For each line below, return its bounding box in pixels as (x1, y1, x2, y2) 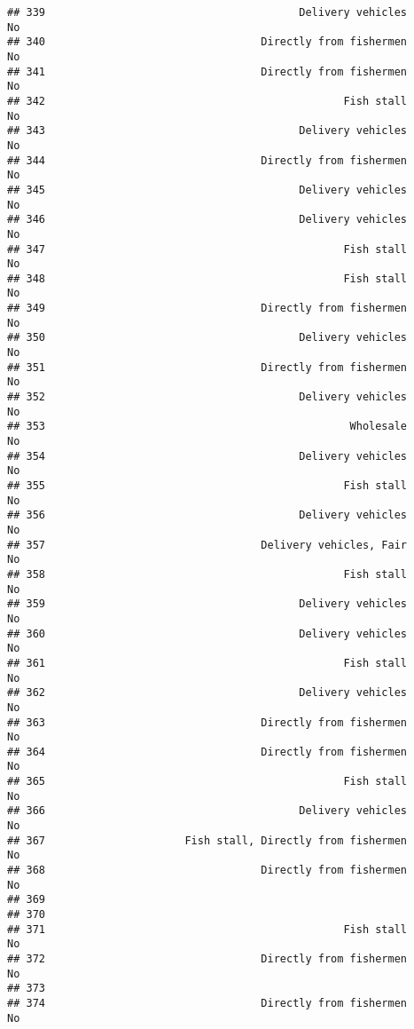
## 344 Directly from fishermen (7, 154, 408, 167)
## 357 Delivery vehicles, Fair (7, 538, 408, 551)
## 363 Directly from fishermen (7, 716, 408, 729)
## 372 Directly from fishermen (7, 953, 408, 965)
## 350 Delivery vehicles (7, 331, 408, 344)
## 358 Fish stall (7, 567, 408, 581)
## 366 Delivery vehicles (7, 804, 408, 818)
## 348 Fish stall (7, 272, 408, 285)
